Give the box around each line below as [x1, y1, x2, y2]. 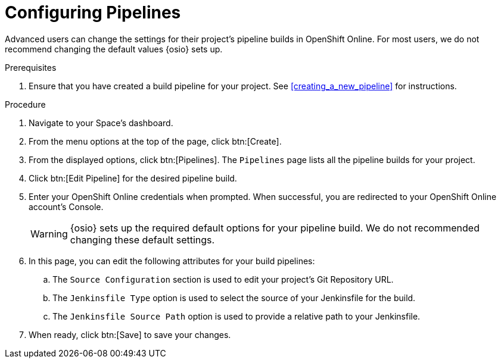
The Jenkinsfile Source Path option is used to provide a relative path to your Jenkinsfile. [52, 311, 421, 321]
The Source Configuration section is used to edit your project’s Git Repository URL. [52, 274, 394, 284]
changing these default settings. [70, 233, 215, 246]
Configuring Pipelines [5, 2, 181, 23]
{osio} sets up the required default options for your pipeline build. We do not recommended [70, 221, 480, 234]
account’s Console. [29, 201, 104, 212]
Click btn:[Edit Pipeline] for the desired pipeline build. [29, 173, 237, 183]
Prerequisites [5, 62, 57, 73]
